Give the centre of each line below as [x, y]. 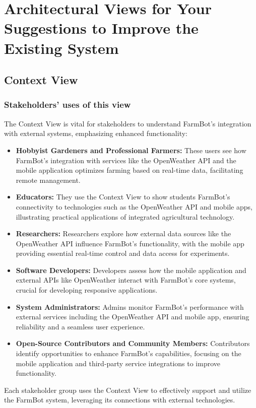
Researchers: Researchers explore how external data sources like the [123, 233]
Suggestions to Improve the [101, 28]
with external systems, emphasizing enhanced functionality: [96, 133]
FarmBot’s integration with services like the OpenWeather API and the [126, 160]
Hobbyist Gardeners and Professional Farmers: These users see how [131, 150]
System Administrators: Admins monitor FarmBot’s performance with [130, 307]
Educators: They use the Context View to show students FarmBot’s [123, 197]
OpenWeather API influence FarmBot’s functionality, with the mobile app [130, 243]
